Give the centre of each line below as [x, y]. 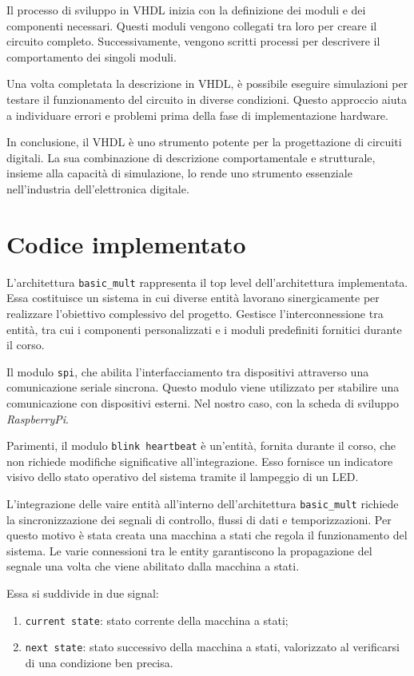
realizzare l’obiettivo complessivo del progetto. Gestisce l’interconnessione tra [195, 313]
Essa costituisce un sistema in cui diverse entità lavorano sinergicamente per [193, 298]
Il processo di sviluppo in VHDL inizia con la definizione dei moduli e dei [186, 10]
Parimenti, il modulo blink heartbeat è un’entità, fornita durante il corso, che [201, 445]
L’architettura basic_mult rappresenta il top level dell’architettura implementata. [207, 282]
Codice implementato [126, 243]
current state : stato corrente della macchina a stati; [157, 620]
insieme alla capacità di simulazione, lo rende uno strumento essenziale [179, 173]
